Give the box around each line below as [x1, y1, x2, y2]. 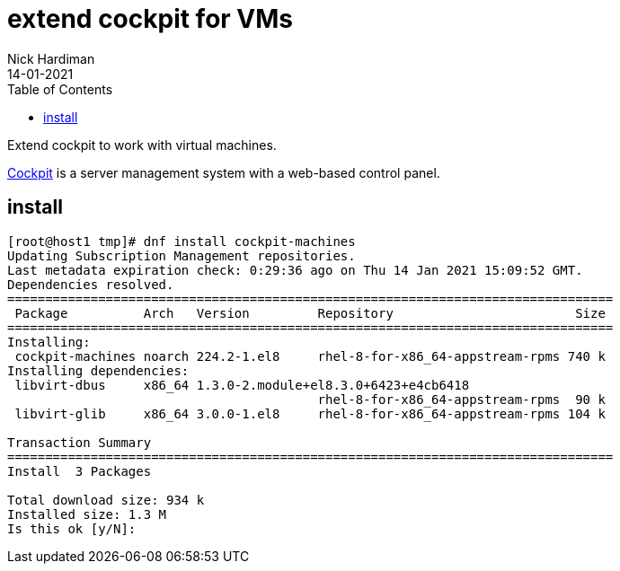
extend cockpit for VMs [7, 4, 294, 34]
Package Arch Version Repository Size [14, 305, 606, 321]
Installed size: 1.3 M [7, 506, 167, 522]
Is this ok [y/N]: [7, 521, 137, 536]
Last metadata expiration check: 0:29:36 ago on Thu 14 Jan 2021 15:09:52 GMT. [7, 262, 583, 277]
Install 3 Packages [7, 463, 152, 479]
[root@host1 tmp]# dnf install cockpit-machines [7, 233, 356, 249]
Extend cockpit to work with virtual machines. [7, 136, 277, 153]
